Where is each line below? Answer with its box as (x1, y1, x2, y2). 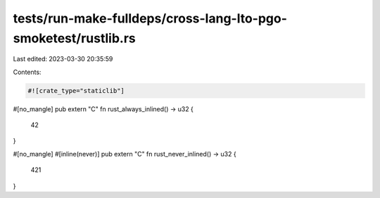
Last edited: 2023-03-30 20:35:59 (13, 55, 113, 63)
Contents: (13, 68, 42, 76)
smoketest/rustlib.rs (13, 30, 137, 46)
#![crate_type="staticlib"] (27, 87, 125, 94)
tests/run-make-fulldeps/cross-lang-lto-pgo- (13, 11, 288, 26)
